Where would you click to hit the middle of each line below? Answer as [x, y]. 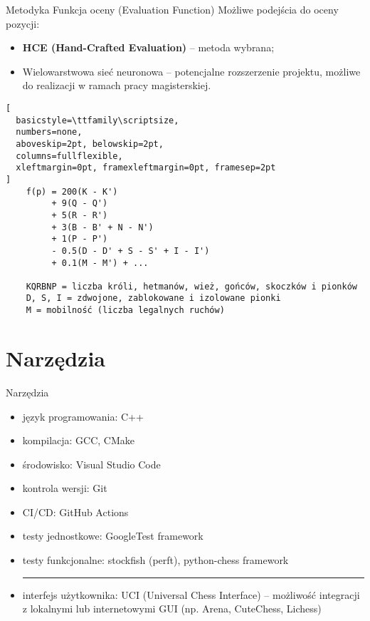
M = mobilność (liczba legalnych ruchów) [125, 310]
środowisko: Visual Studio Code [91, 464]
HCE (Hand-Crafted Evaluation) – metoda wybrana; [148, 47]
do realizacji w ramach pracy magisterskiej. [117, 85]
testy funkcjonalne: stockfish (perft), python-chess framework [155, 560]
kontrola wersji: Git [65, 488]
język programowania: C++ [83, 416]
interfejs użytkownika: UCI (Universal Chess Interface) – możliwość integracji [191, 594]
